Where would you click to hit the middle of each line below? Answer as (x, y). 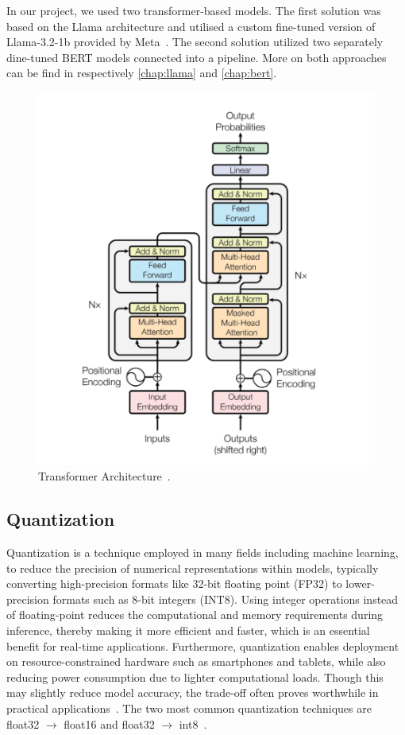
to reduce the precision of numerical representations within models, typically (193, 568)
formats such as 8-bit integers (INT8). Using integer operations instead (226, 599)
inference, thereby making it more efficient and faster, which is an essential (188, 630)
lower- (360, 583)
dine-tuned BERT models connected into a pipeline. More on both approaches (197, 57)
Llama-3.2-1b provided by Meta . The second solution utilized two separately (195, 42)
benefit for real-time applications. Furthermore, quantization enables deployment (203, 646)
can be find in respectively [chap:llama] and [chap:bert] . (142, 73)
